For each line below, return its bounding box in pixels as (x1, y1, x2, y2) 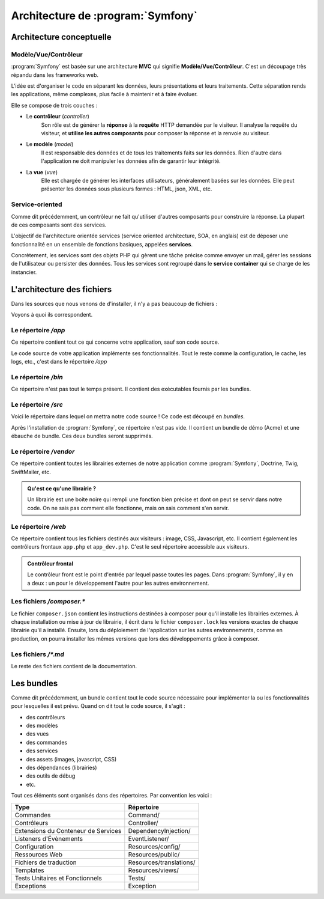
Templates (14, 866, 44, 874)
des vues (26, 730, 49, 737)
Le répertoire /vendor (11, 447, 75, 456)
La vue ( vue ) (26, 168, 58, 175)
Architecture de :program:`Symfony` (11, 9, 198, 22)
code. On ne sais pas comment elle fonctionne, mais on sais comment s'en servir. (27, 504, 229, 511)
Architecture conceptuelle (11, 32, 112, 42)
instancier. (11, 268, 37, 276)
